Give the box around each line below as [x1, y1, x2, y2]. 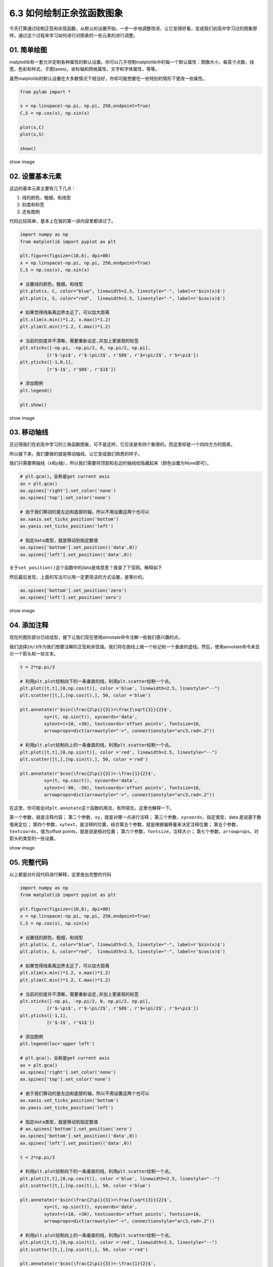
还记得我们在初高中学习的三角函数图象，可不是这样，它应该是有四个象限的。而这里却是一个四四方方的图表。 [9, 441, 235, 448]
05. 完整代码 [9, 858, 49, 867]
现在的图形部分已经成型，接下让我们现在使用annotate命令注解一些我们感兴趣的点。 [9, 634, 183, 641]
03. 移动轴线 [9, 428, 49, 437]
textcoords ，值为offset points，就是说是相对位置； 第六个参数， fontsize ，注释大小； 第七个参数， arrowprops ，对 [9, 829, 259, 835]
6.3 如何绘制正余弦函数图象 [9, 8, 123, 19]
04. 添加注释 [9, 621, 49, 629]
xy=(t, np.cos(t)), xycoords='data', [43, 778, 138, 784]
